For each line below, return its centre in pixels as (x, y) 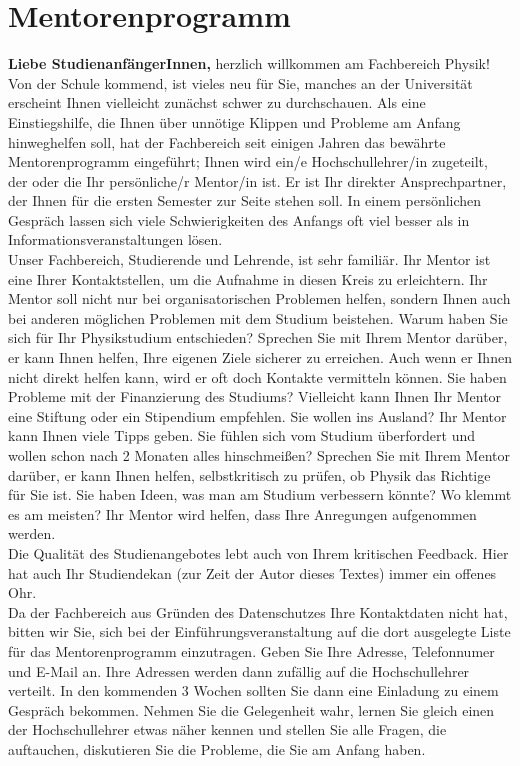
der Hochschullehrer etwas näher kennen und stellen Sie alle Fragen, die (227, 729)
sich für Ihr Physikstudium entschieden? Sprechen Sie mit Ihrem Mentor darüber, (258, 337)
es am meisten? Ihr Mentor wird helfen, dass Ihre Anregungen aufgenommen (242, 513)
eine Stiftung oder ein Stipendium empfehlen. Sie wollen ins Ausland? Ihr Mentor (257, 415)
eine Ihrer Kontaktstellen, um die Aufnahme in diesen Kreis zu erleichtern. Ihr (248, 278)
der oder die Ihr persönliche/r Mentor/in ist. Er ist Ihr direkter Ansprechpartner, (257, 180)
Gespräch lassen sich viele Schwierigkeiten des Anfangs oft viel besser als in (239, 219)
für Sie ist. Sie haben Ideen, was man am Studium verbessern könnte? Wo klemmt (260, 494)
